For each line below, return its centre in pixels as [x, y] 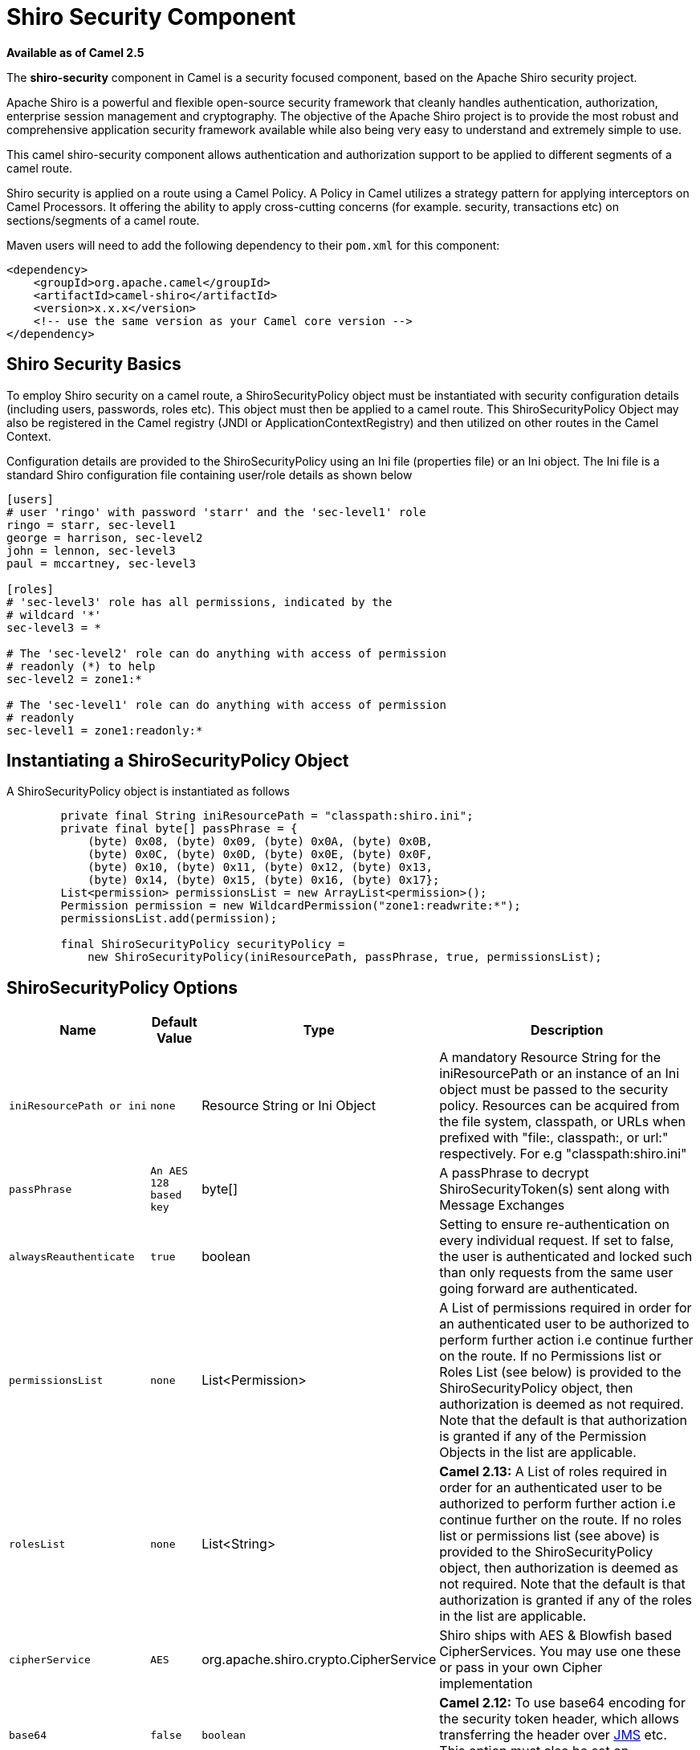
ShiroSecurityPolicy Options [122, 987]
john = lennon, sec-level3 [91, 550]
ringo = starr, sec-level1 [91, 525]
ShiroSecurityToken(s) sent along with [554, 1189]
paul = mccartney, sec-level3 [102, 563]
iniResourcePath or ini [78, 1105]
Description [567, 1030]
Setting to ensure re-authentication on [554, 1225]
